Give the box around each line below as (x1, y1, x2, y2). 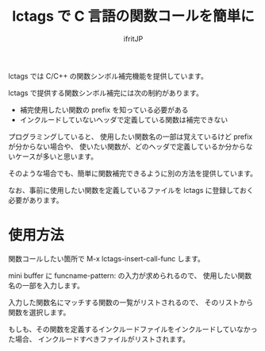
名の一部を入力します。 (8, 280, 85, 290)
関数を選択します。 (8, 307, 71, 317)
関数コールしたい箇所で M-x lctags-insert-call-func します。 (8, 253, 205, 263)
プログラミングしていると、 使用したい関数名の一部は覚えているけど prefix (8, 132, 253, 141)
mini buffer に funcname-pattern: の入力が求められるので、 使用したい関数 (8, 271, 252, 280)
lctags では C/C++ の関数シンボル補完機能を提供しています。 (8, 71, 208, 80)
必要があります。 (8, 195, 63, 205)
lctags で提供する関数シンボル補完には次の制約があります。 (8, 88, 204, 98)
